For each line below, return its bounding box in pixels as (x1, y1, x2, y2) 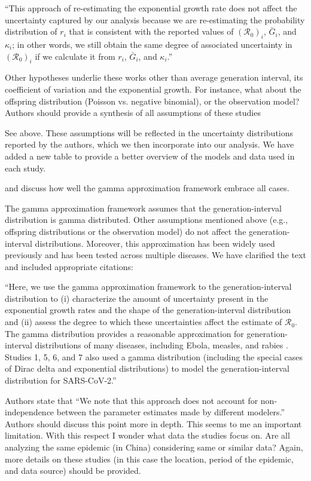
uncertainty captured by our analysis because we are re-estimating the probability (5, 13, 305, 26)
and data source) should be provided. (5, 464, 141, 477)
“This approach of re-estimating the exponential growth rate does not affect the (5, 2, 297, 14)
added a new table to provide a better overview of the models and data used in (5, 149, 295, 162)
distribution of (5, 25, 57, 38)
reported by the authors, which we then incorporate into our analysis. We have (5, 138, 294, 151)
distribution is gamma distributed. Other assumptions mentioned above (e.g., (5, 213, 288, 226)
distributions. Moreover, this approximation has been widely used (35, 237, 275, 249)
